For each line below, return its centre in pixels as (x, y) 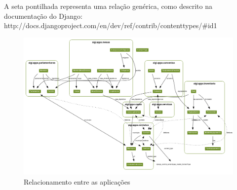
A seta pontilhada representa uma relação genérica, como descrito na (108, 6)
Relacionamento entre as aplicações (77, 182)
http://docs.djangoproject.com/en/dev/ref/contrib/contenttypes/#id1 (111, 25)
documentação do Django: (43, 16)
